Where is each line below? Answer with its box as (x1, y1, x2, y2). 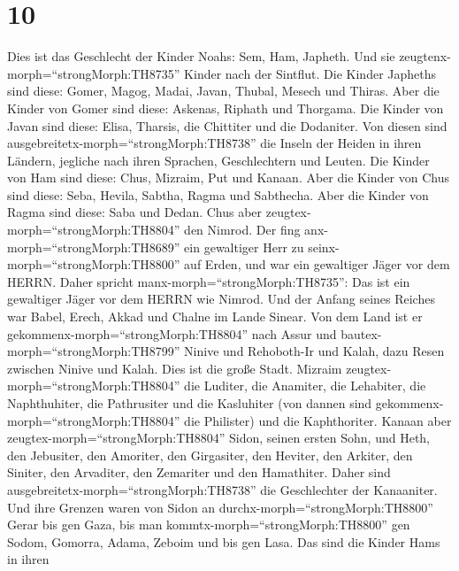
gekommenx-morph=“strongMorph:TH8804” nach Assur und (7, 324, 337, 343)
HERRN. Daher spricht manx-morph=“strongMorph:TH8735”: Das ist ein (7, 272, 410, 290)
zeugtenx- (399, 47, 451, 66)
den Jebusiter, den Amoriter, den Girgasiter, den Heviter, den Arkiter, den (7, 445, 413, 464)
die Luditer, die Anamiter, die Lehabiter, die (184, 376, 426, 395)
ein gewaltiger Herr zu (184, 237, 304, 256)
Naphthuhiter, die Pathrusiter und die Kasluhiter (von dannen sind (7, 394, 372, 412)
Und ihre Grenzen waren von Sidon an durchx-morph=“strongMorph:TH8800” (7, 498, 433, 516)
